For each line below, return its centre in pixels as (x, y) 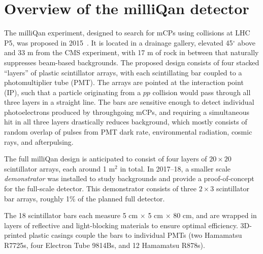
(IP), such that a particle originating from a (73, 92)
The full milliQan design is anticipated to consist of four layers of (106, 159)
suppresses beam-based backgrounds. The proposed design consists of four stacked (132, 62)
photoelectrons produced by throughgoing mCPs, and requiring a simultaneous (127, 112)
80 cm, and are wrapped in (215, 215)
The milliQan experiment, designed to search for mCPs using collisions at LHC (127, 33)
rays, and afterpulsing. (39, 141)
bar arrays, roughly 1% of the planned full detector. (85, 198)
